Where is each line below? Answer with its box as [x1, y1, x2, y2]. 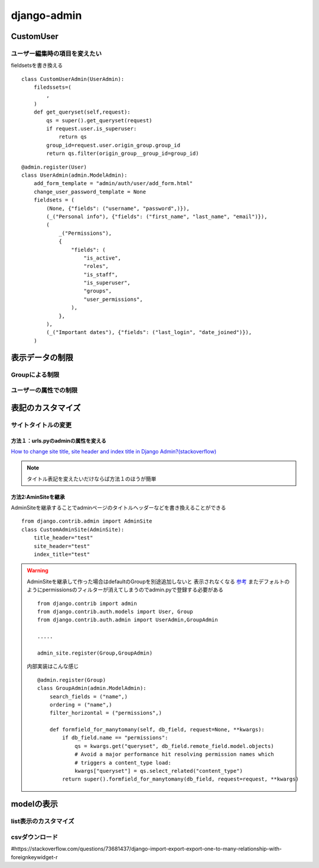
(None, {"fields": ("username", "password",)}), [46, 205, 190, 212]
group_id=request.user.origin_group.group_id [46, 142, 180, 148]
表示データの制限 [11, 352, 73, 362]
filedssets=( [33, 84, 71, 91]
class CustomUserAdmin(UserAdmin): [21, 76, 125, 82]
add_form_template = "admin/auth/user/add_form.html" [33, 180, 193, 187]
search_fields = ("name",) [49, 693, 128, 700]
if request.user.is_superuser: [46, 125, 137, 132]
